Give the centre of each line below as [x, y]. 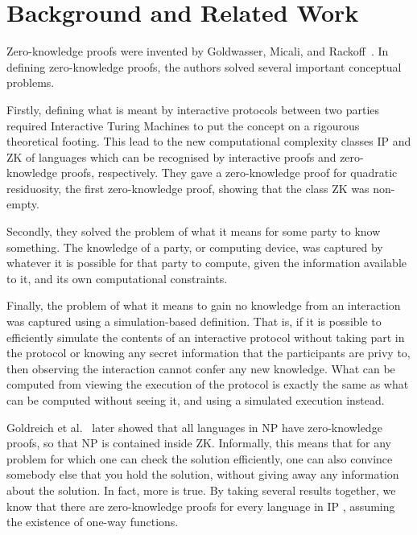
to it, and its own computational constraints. [117, 278]
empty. [23, 204]
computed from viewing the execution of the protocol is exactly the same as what [208, 384]
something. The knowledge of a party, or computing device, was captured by [195, 247]
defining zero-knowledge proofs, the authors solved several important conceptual [204, 66]
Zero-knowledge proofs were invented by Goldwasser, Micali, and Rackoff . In [198, 51]
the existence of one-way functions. [93, 522]
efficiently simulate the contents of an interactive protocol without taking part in [206, 337]
